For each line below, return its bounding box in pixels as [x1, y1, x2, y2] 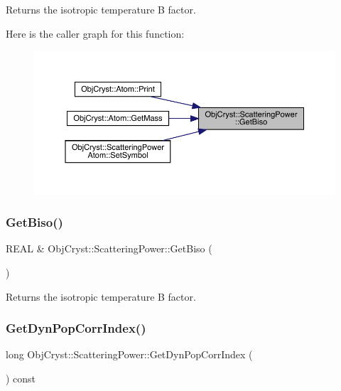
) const [6, 371, 36, 386]
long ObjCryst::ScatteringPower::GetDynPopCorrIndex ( [6, 347, 253, 362]
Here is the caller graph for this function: [6, 26, 185, 41]
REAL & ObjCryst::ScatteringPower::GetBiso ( [6, 241, 212, 256]
